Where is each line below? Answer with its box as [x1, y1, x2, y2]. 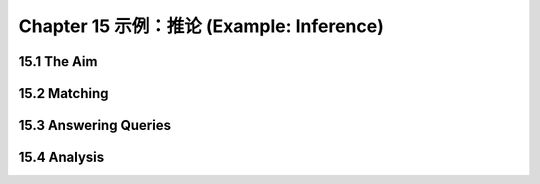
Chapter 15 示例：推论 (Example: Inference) [18, 15, 385, 37]
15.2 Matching [18, 85, 109, 102]
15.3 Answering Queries [18, 117, 172, 134]
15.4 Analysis [18, 149, 105, 166]
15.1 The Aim [18, 53, 98, 70]
